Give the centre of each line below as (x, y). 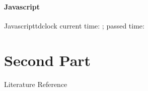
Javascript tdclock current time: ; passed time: (74, 25)
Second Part (48, 60)
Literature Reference (36, 84)
